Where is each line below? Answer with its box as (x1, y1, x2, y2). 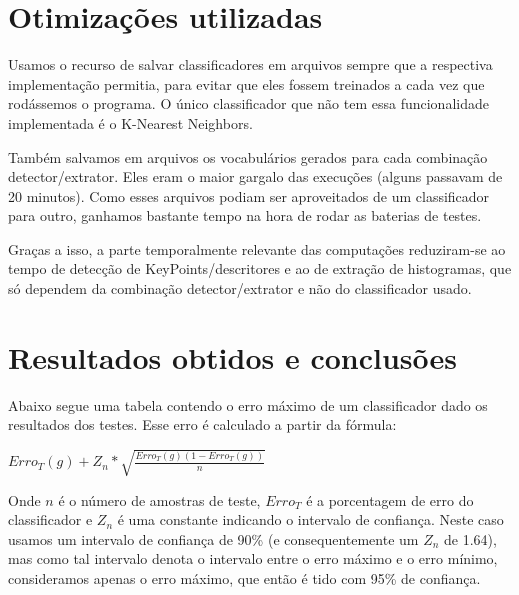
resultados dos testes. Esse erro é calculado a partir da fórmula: (8, 414, 397, 435)
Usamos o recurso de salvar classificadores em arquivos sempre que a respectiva (8, 54, 493, 75)
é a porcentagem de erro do (306, 489, 474, 510)
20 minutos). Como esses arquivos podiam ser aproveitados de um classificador (8, 185, 490, 206)
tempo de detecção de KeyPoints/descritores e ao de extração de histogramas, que (8, 258, 512, 279)
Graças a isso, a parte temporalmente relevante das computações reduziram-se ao (8, 238, 506, 259)
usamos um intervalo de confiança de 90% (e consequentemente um (8, 528, 419, 549)
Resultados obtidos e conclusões (8, 336, 458, 377)
